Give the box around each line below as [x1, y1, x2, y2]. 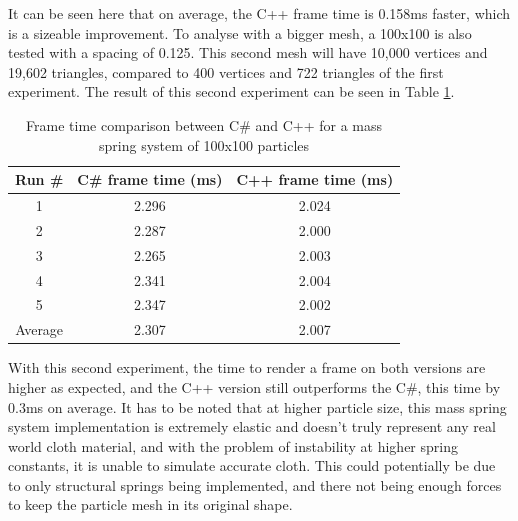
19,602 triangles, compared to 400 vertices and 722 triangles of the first [8, 61, 444, 82]
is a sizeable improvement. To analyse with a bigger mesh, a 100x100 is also [8, 22, 472, 43]
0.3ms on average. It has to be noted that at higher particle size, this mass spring [8, 396, 507, 417]
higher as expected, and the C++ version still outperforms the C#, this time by [8, 376, 501, 397]
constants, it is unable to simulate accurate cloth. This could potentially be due [8, 455, 496, 476]
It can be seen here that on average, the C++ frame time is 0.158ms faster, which [8, 3, 511, 23]
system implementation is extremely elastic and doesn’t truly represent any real [8, 416, 496, 437]
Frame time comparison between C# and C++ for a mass [26, 114, 383, 135]
